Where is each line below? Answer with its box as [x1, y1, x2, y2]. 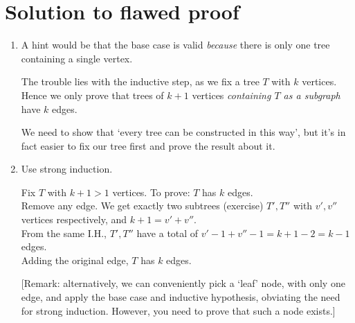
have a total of [136, 225, 199, 240]
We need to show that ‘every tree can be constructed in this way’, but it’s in [21, 125, 346, 139]
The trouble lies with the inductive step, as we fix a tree [21, 74, 260, 89]
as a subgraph [283, 87, 340, 102]
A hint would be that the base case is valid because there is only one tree [21, 37, 330, 52]
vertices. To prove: [112, 184, 190, 199]
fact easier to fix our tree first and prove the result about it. [21, 138, 275, 152]
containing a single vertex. [21, 51, 133, 65]
